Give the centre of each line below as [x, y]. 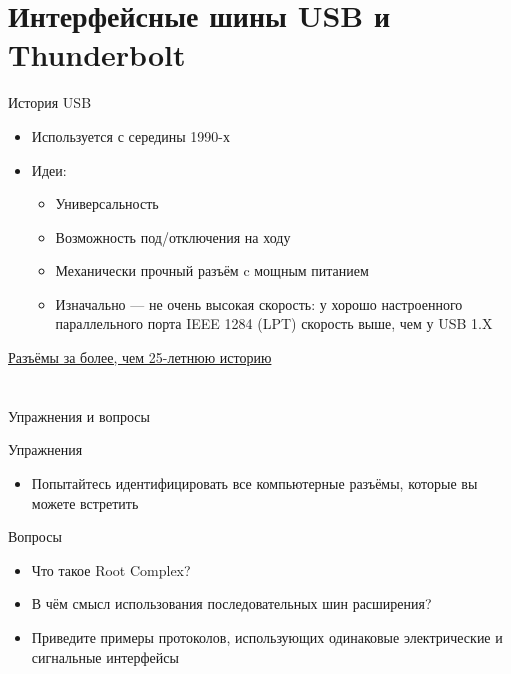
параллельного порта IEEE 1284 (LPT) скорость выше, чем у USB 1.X [274, 323]
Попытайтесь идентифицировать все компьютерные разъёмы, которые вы [254, 483]
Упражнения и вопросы [79, 415]
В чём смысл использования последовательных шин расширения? [231, 603]
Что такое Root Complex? [111, 569]
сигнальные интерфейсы [105, 656]
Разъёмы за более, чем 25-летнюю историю [140, 357]
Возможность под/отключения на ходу [173, 236]
